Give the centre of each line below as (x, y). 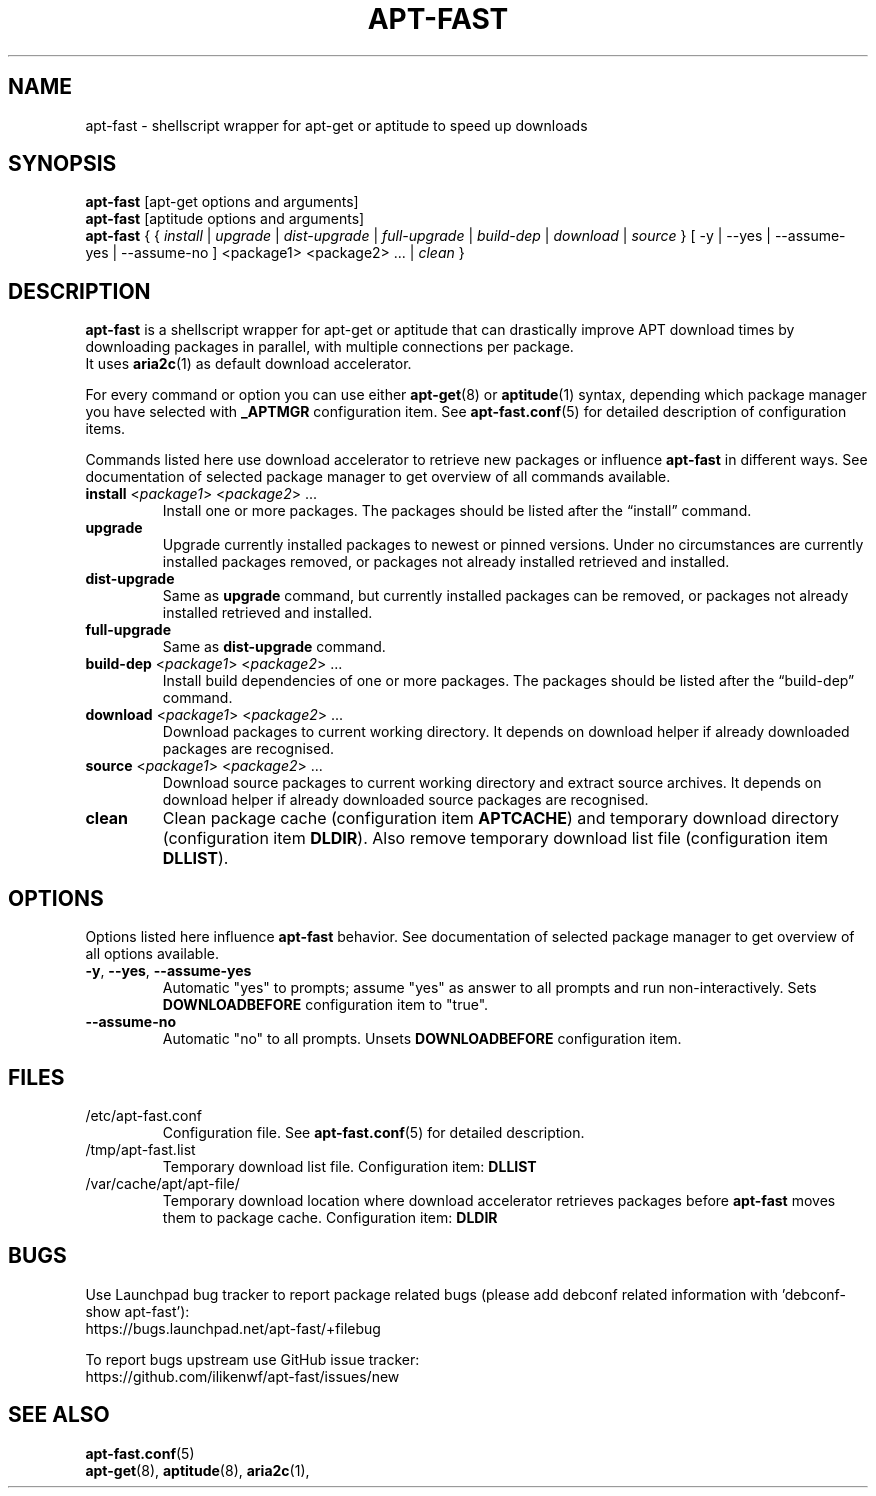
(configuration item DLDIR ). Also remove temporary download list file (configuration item (495, 838)
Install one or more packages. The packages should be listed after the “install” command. (457, 511)
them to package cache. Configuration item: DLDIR (330, 1217)
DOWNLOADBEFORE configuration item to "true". (325, 1005)
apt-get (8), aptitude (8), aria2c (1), (197, 1470)
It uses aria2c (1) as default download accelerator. (248, 364)
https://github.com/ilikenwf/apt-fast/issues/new (242, 1376)
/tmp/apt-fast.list (140, 1149)
